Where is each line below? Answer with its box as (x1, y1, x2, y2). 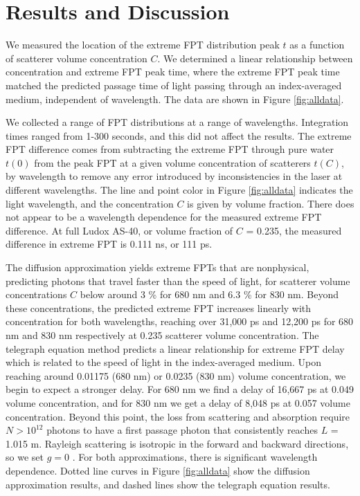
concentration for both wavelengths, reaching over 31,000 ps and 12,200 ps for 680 (6, 314, 354, 329)
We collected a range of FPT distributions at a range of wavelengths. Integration (6, 115, 349, 129)
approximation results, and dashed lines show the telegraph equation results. (6, 477, 330, 491)
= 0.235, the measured (246, 223, 342, 237)
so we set (6, 450, 44, 464)
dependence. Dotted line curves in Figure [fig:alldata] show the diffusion (6, 463, 310, 477)
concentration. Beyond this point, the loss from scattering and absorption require (6, 409, 350, 423)
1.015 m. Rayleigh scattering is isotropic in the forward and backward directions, (6, 436, 349, 450)
